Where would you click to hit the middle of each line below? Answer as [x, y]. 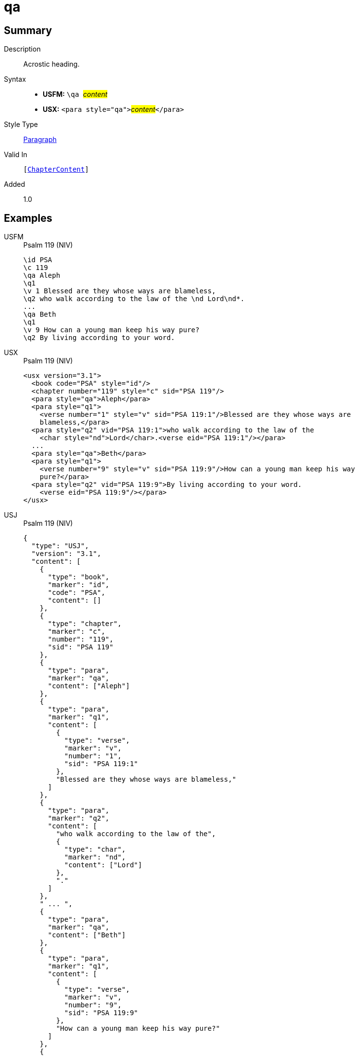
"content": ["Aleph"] [89, 686]
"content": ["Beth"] [87, 935]
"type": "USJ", [60, 546]
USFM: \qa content [75, 94]
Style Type [21, 125]
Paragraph [40, 140]
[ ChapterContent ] [56, 170]
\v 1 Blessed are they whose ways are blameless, [120, 291]
